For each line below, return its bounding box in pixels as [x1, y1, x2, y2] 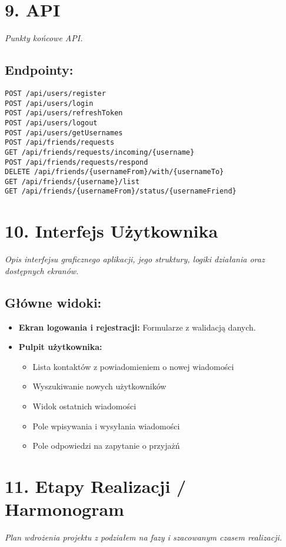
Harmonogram [5, 497, 124, 521]
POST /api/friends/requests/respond [5, 158, 148, 166]
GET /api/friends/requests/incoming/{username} [5, 148, 195, 156]
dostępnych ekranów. [5, 264, 79, 276]
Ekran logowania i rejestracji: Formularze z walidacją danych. [18, 321, 256, 333]
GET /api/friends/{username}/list [5, 177, 140, 186]
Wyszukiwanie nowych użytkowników [32, 380, 167, 392]
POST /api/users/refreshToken [5, 109, 123, 118]
